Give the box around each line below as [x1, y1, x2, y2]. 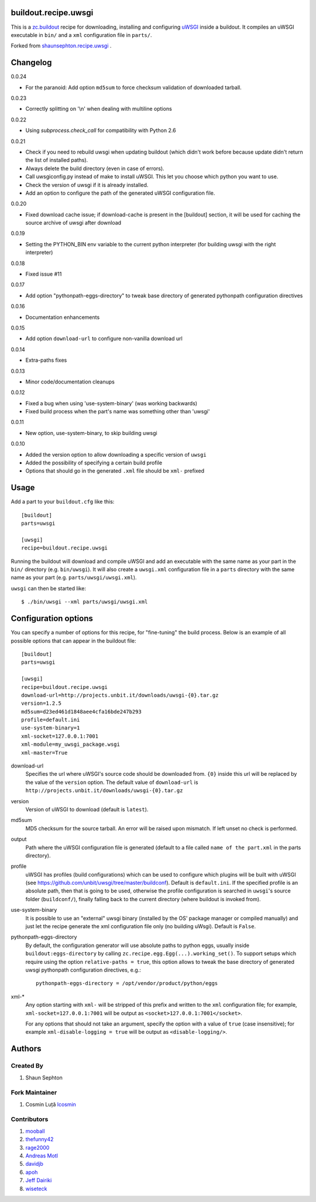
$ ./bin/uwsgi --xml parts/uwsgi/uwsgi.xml [21, 599, 148, 605]
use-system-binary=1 [21, 725, 80, 731]
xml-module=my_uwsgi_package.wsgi [21, 741, 120, 748]
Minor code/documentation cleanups [25, 378, 115, 385]
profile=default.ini [21, 717, 80, 724]
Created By [11, 1062, 44, 1070]
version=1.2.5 [21, 700, 61, 707]
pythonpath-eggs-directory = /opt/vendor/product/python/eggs [36, 980, 218, 987]
